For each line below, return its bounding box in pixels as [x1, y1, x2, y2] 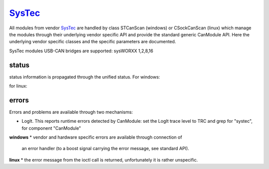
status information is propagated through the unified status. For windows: [9, 74, 160, 80]
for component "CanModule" [21, 125, 81, 131]
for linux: [9, 83, 27, 89]
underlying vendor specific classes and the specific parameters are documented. [9, 39, 176, 45]
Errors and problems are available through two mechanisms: [9, 109, 133, 115]
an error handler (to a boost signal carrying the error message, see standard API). [21, 146, 189, 152]
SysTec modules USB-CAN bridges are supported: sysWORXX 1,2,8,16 [9, 48, 153, 54]
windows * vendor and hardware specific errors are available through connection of [9, 134, 182, 140]
